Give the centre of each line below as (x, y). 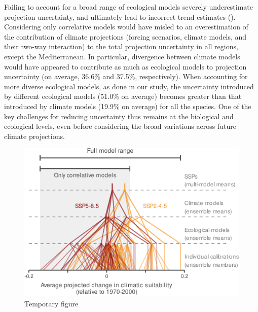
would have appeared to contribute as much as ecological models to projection (125, 66)
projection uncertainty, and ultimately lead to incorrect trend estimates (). (120, 16)
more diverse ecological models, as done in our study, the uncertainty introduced (129, 86)
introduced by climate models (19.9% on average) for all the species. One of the (128, 106)
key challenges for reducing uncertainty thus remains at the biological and (119, 116)
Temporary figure (51, 303)
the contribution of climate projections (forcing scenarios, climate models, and (125, 36)
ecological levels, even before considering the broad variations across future (120, 126)
